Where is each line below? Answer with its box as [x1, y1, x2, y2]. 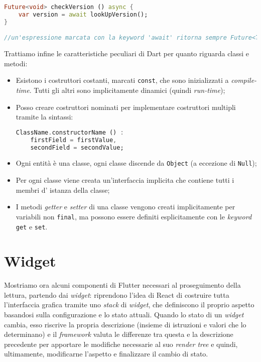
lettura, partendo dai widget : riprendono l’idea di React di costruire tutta [4, 289, 229, 300]
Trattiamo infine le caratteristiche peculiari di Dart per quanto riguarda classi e [4, 48, 249, 59]
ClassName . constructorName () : [16, 129, 124, 136]
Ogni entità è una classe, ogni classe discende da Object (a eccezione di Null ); [16, 158, 257, 168]
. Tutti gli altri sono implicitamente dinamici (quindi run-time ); [29, 85, 225, 95]
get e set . [16, 221, 48, 231]
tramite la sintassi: [16, 111, 73, 122]
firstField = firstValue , [30, 136, 117, 144]
